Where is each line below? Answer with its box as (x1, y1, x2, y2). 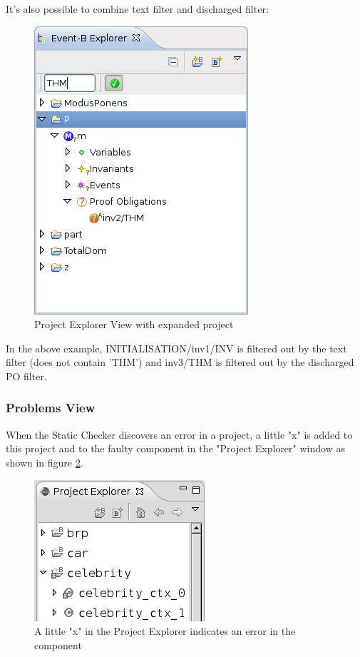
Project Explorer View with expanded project (34, 317, 234, 332)
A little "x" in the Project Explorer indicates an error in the (34, 623, 296, 638)
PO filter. (6, 368, 47, 383)
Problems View (6, 399, 96, 417)
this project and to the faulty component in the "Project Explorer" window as (6, 441, 345, 456)
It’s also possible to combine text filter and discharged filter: (6, 1, 269, 16)
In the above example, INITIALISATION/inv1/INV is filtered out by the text (6, 340, 347, 355)
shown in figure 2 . (6, 454, 83, 469)
